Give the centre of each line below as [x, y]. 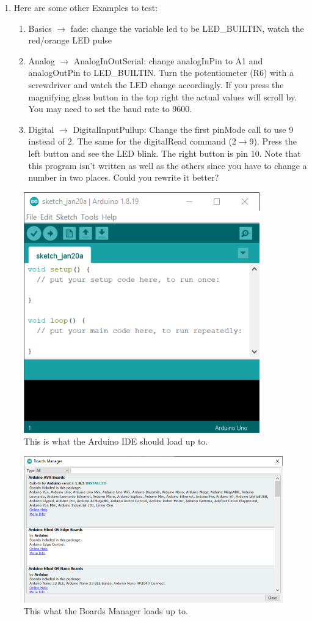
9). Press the [273, 141]
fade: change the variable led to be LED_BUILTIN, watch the [187, 28]
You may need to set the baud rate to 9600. [110, 109]
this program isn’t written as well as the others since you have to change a [168, 165]
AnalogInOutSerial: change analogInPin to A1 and [168, 60]
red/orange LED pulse [70, 40]
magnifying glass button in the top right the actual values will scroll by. [163, 96]
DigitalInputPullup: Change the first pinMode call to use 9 [183, 129]
